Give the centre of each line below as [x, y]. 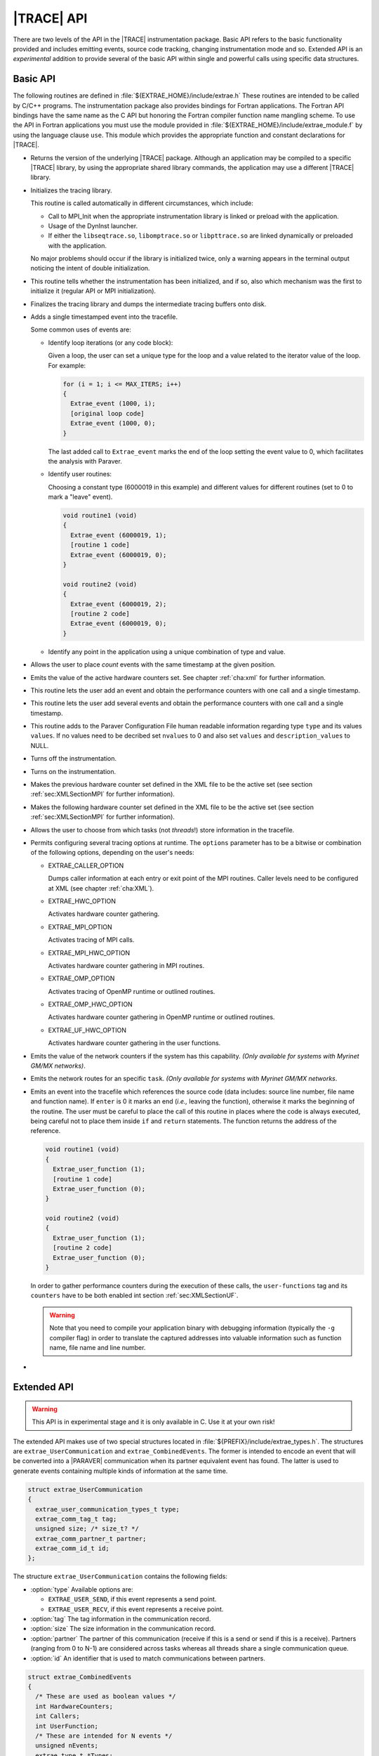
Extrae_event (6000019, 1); [119, 535]
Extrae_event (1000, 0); [113, 424]
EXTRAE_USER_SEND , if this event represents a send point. [132, 1599]
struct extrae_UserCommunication [85, 1489]
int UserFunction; [67, 1726]
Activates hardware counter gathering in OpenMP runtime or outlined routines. [161, 1017]
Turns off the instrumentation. [74, 759]
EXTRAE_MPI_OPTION [80, 926]
